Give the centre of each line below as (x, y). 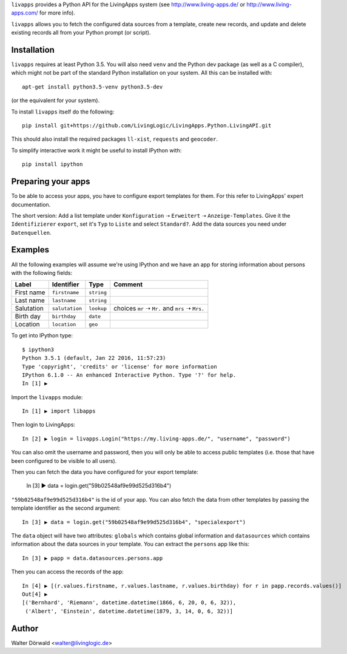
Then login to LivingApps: (43, 425)
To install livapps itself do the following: (63, 112)
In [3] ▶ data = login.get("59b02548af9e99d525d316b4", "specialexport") (134, 522)
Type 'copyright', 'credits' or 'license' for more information (120, 366)
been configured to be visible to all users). (64, 460)
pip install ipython (52, 164)
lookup (98, 308)
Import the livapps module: (47, 397)
